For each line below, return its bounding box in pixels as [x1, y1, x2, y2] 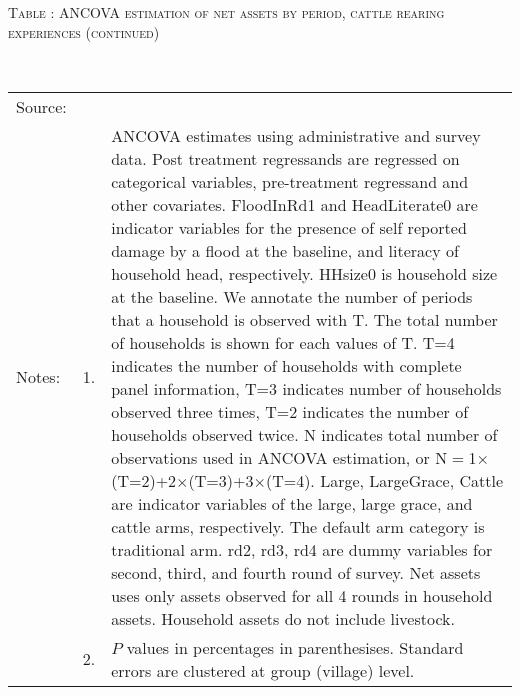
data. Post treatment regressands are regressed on [111, 146, 460, 170]
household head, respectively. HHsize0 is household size [111, 261, 498, 285]
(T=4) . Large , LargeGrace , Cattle [265, 468, 504, 492]
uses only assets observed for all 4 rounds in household [111, 583, 493, 607]
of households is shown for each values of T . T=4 [111, 330, 455, 354]
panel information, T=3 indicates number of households [111, 376, 502, 400]
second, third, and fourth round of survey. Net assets [111, 560, 481, 584]
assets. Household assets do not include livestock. [111, 606, 455, 630]
